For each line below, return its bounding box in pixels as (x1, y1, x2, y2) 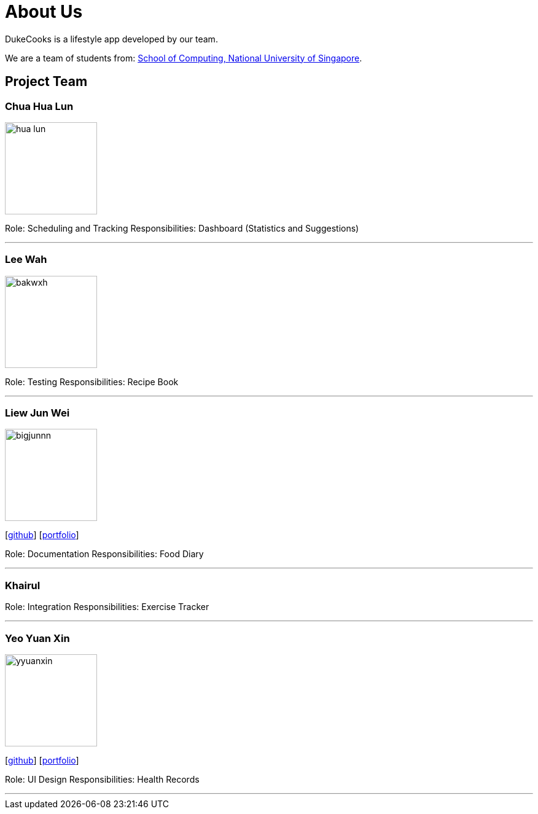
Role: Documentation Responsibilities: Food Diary (5, 549, 204, 560)
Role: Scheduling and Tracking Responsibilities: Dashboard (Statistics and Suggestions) (5, 222, 359, 233)
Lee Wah (5, 253, 47, 266)
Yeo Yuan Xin (5, 632, 70, 644)
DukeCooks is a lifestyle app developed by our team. (5, 33, 218, 44)
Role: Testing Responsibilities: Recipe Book (5, 376, 179, 387)
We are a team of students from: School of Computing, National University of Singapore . (5, 52, 362, 63)
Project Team (5, 74, 88, 90)
